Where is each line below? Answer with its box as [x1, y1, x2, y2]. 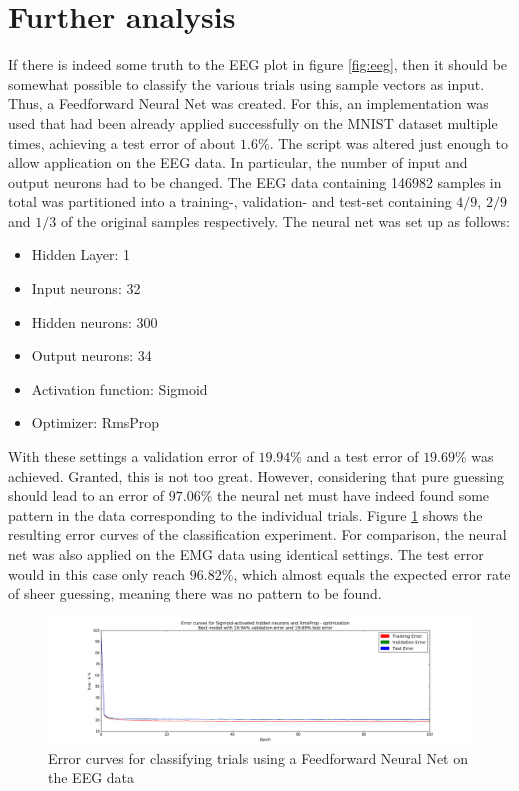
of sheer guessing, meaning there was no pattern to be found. [8, 583, 382, 604]
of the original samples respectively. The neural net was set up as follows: [60, 210, 510, 231]
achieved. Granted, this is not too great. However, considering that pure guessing [8, 465, 505, 486]
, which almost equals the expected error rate [233, 563, 511, 584]
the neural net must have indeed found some [217, 485, 490, 506]
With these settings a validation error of [8, 446, 254, 467]
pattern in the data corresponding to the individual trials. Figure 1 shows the [8, 504, 483, 525]
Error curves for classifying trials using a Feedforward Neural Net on [48, 747, 468, 768]
